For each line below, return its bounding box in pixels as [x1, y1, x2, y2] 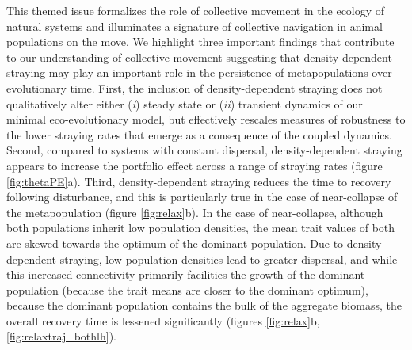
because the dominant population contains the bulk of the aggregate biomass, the [6, 297, 402, 314]
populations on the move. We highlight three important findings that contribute [6, 33, 395, 50]
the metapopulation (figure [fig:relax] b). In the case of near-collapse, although [6, 204, 383, 220]
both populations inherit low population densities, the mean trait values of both [6, 219, 395, 236]
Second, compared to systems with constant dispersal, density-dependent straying [6, 142, 402, 158]
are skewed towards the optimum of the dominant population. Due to [6, 234, 344, 251]
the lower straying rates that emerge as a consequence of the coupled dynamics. [6, 126, 392, 143]
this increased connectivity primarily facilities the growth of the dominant [6, 266, 365, 283]
